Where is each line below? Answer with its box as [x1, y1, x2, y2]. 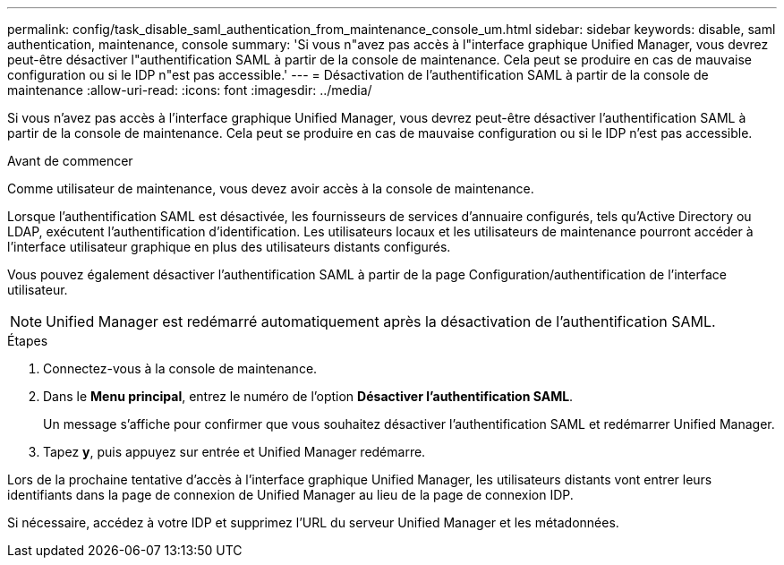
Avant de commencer [7, 153, 133, 168]
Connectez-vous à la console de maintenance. [43, 361, 318, 376]
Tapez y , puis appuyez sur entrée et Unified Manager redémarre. [43, 444, 426, 459]
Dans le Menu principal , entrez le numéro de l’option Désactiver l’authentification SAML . [43, 389, 574, 404]
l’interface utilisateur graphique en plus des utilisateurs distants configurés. [7, 239, 451, 254]
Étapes [7, 333, 48, 348]
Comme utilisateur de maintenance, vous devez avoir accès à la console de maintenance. [7, 181, 534, 196]
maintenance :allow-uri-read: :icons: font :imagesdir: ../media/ [7, 82, 372, 98]
